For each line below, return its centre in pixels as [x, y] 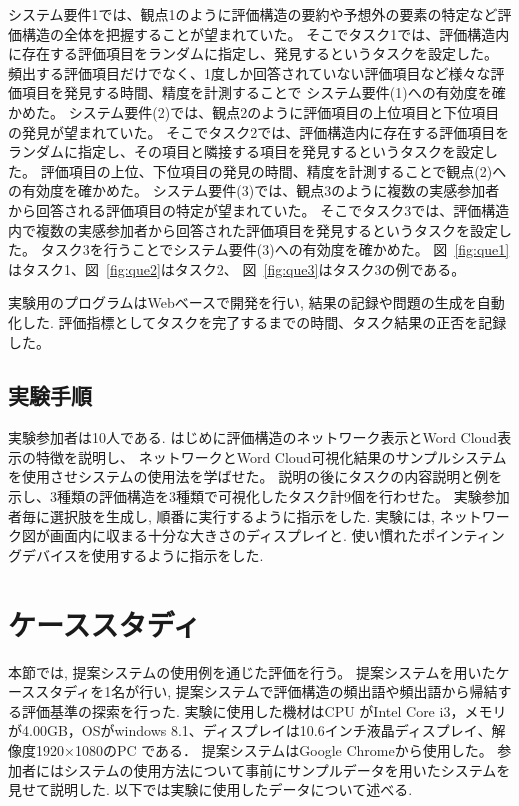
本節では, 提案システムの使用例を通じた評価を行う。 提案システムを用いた [252, 671]
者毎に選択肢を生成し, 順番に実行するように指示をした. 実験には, [221, 515]
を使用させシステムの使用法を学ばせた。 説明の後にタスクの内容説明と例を [255, 476]
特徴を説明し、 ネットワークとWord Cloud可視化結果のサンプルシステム [271, 456]
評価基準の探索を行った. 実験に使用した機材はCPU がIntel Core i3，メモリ [264, 710]
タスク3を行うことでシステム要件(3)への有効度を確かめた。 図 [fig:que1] [275, 249]
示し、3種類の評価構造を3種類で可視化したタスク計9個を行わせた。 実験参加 [259, 496]
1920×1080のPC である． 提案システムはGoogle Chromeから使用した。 [264, 749]
